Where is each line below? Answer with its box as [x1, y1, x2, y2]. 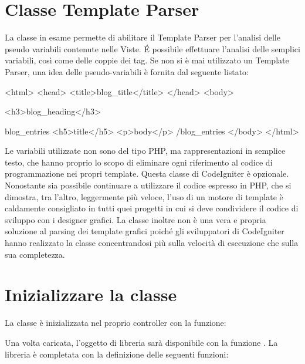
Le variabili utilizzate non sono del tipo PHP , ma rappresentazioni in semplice [5, 144, 286, 157]
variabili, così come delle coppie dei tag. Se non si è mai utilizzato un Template [5, 54, 289, 66]
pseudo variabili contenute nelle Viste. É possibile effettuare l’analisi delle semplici [5, 42, 300, 55]
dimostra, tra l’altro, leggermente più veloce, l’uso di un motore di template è [5, 190, 283, 203]
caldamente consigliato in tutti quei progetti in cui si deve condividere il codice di [5, 202, 299, 214]
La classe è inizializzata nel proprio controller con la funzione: [5, 316, 226, 329]
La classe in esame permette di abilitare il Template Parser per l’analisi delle [5, 31, 280, 43]
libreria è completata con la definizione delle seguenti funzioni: [5, 348, 229, 360]
